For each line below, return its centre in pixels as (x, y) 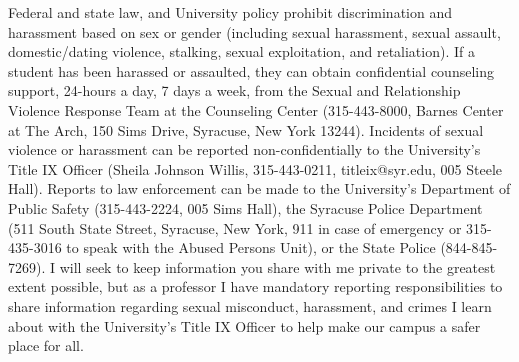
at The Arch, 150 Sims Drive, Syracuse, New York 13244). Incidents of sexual (246, 129)
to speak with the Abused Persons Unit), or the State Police (251, 247)
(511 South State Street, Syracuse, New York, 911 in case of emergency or (235, 227)
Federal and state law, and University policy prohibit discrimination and (230, 12)
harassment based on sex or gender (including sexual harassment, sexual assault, (254, 31)
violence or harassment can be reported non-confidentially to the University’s (244, 149)
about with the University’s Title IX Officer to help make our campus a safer (244, 325)
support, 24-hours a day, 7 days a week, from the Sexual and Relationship (234, 90)
